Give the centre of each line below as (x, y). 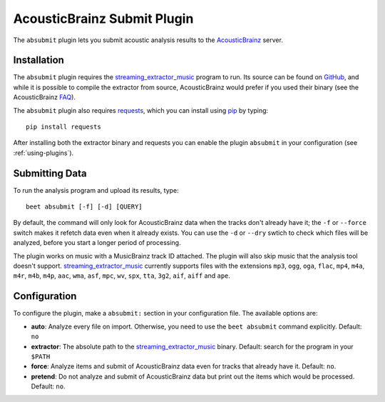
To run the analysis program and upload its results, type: (96, 190)
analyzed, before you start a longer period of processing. (97, 243)
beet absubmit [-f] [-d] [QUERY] (84, 207)
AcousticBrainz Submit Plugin (103, 19)
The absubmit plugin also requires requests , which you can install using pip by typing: (141, 110)
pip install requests (63, 127)
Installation (38, 60)
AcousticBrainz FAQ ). (45, 97)
